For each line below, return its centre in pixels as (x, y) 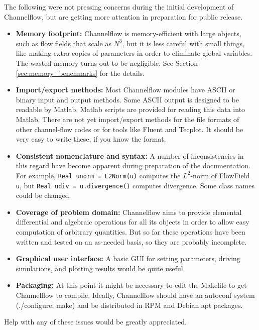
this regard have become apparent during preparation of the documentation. (133, 166)
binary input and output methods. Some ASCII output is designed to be (127, 99)
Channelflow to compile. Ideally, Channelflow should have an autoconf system (135, 295)
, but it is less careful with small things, (183, 43)
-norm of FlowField (220, 175)
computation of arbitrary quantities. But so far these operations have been (131, 232)
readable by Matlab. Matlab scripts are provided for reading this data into (131, 109)
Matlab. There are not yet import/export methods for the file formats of (127, 119)
